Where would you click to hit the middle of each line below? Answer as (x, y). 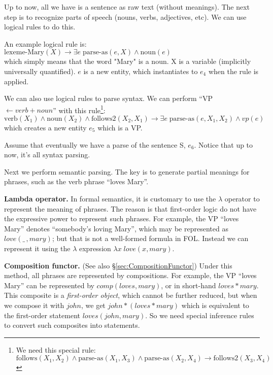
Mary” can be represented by (49, 285)
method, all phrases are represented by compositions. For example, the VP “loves (130, 275)
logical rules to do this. (40, 27)
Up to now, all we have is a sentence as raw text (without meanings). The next (127, 7)
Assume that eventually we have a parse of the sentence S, (95, 144)
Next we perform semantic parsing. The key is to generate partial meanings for (127, 171)
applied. (16, 81)
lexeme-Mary (24, 53)
